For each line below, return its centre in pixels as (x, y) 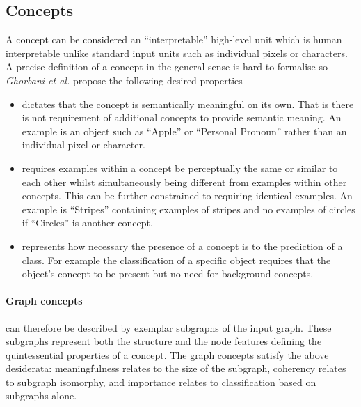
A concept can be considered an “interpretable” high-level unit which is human (174, 39)
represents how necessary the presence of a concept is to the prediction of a (182, 246)
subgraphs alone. (41, 396)
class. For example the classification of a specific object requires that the (176, 260)
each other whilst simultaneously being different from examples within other (184, 182)
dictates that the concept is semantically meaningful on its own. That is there (188, 103)
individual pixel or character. (83, 145)
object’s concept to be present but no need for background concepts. (168, 274)
